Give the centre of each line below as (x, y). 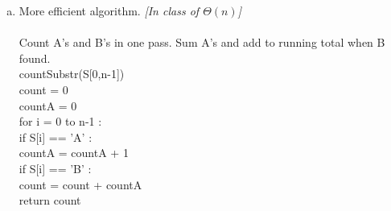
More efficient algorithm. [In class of (109, 10)
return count (50, 200)
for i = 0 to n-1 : (60, 121)
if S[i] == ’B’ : (55, 168)
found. (35, 58)
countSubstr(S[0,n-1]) (72, 74)
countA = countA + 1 (74, 153)
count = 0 (43, 89)
